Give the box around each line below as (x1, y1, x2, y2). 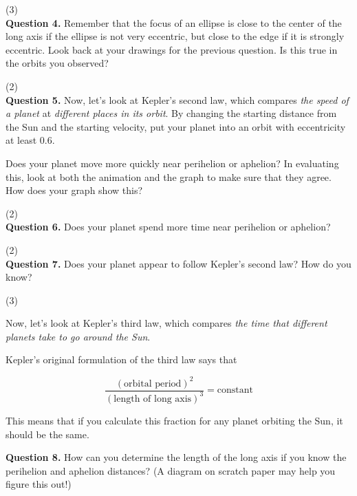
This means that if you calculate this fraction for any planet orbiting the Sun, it (6, 413, 343, 427)
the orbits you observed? (6, 56, 109, 70)
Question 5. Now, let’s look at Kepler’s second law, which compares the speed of (6, 92, 349, 107)
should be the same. (6, 427, 89, 441)
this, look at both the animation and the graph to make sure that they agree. (6, 169, 332, 184)
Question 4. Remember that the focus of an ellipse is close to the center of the (6, 15, 342, 30)
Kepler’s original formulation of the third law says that (6, 352, 237, 367)
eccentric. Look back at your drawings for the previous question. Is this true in (6, 42, 338, 56)
